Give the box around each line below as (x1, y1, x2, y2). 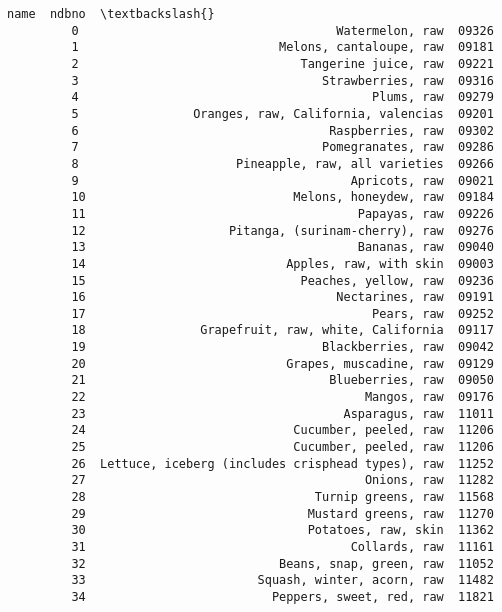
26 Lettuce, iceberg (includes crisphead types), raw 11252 (71, 456, 494, 471)
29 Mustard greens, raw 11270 (71, 506, 494, 521)
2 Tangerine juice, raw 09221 (71, 56, 494, 71)
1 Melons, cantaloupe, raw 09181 (71, 40, 494, 55)
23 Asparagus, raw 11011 (71, 406, 494, 421)
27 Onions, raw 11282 (71, 473, 494, 488)
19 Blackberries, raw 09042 (71, 340, 494, 355)
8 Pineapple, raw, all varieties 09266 (71, 156, 494, 171)
